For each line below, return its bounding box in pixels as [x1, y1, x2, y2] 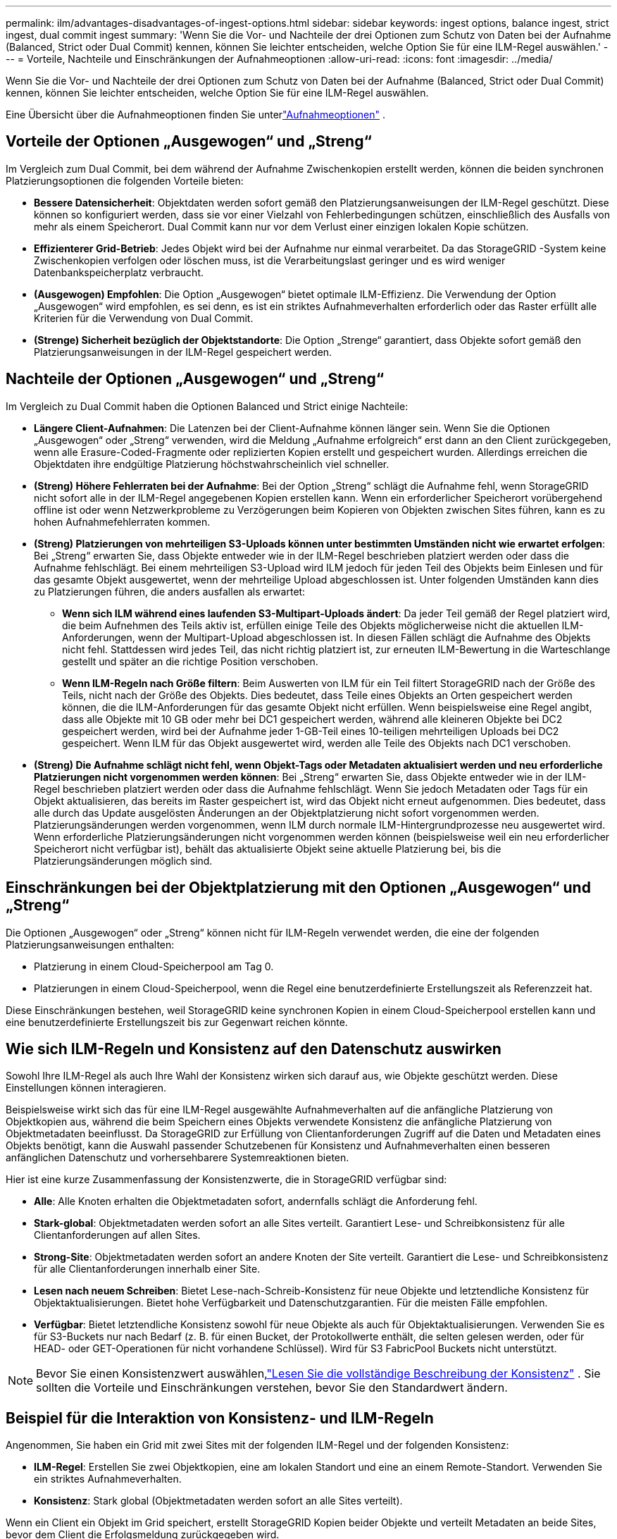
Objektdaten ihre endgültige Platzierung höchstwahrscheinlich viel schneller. [34, 457, 389, 470]
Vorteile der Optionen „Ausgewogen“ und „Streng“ [6, 132, 372, 151]
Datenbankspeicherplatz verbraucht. [34, 266, 204, 278]
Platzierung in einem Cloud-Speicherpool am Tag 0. [34, 960, 274, 972]
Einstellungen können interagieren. [6, 1082, 167, 1094]
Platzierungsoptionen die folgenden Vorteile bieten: [6, 174, 244, 187]
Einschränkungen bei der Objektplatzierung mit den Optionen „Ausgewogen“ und [6, 879, 591, 897]
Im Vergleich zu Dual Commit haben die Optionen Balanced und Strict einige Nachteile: [6, 400, 409, 412]
